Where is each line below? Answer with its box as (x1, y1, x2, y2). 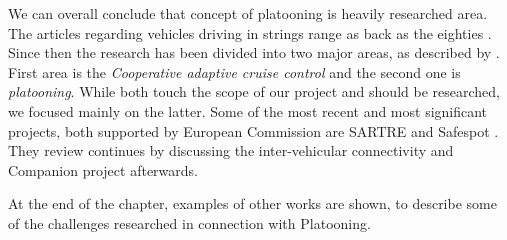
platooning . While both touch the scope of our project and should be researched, (8, 81, 500, 102)
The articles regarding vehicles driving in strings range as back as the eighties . (8, 22, 492, 43)
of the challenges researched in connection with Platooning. (8, 212, 371, 233)
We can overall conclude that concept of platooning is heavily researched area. (8, 3, 488, 23)
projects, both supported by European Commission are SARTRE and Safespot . (8, 120, 499, 141)
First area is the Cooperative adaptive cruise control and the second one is (8, 61, 461, 82)
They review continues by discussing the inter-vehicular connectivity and (8, 140, 454, 161)
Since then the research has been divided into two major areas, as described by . (8, 42, 500, 63)
